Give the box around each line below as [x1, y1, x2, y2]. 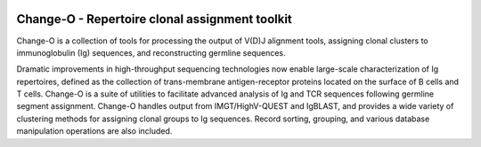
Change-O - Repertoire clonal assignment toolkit [16, 12, 293, 27]
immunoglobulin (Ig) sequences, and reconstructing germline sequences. [16, 47, 286, 58]
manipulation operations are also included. [16, 126, 173, 136]
